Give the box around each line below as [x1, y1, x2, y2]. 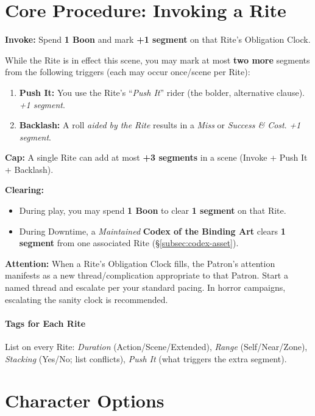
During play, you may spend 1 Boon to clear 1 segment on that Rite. [19, 204, 286, 217]
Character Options [5, 388, 165, 413]
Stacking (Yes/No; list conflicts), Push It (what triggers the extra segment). [5, 352, 287, 365]
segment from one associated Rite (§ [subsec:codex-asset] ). [19, 236, 239, 249]
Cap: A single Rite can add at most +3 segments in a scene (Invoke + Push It [5, 151, 308, 164]
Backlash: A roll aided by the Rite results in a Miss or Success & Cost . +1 [19, 119, 301, 131]
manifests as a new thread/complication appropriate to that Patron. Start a [5, 269, 288, 282]
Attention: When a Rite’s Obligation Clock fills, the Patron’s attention [5, 257, 275, 269]
